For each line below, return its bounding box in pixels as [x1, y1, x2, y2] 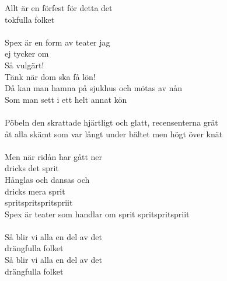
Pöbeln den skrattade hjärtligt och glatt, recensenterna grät [5, 116, 218, 128]
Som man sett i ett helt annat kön [5, 93, 127, 105]
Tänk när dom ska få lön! [5, 70, 96, 82]
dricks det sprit [5, 162, 59, 174]
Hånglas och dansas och [5, 173, 90, 185]
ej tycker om [5, 47, 49, 60]
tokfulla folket [5, 13, 55, 25]
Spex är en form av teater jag [5, 36, 110, 48]
